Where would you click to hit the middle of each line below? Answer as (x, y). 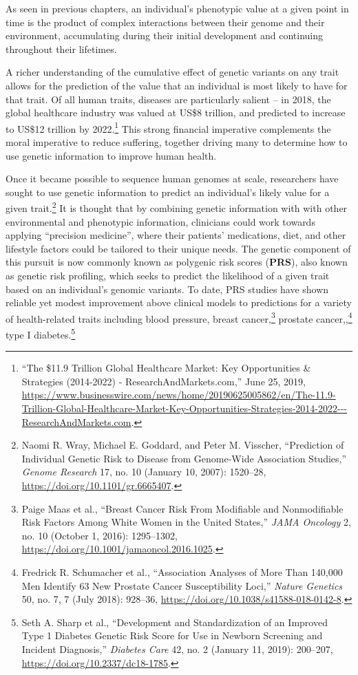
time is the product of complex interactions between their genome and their (165, 22)
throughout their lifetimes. (61, 49)
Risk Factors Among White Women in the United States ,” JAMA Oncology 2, (186, 522)
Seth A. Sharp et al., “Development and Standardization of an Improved (175, 622)
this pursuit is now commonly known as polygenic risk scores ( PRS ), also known (177, 262)
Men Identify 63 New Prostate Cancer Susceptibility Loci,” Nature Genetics (182, 585)
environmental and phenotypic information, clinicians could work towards (160, 221)
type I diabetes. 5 (41, 333)
